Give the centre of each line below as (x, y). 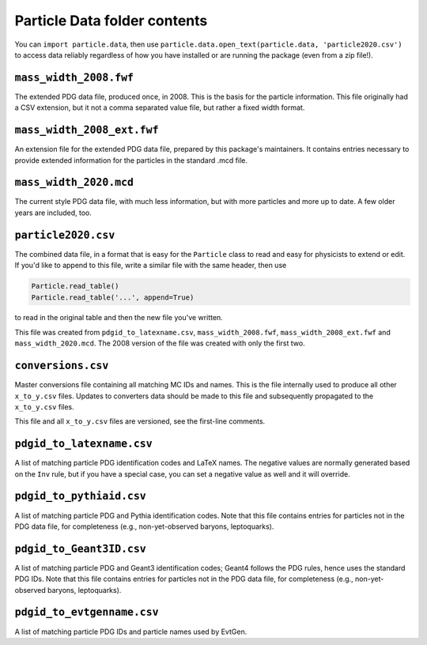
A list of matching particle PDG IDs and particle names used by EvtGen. (131, 632)
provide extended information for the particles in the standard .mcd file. (131, 160)
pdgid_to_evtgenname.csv (87, 612)
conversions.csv (62, 366)
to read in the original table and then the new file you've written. (119, 318)
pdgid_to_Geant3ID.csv (80, 549)
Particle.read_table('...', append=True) (113, 297)
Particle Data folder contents (111, 21)
